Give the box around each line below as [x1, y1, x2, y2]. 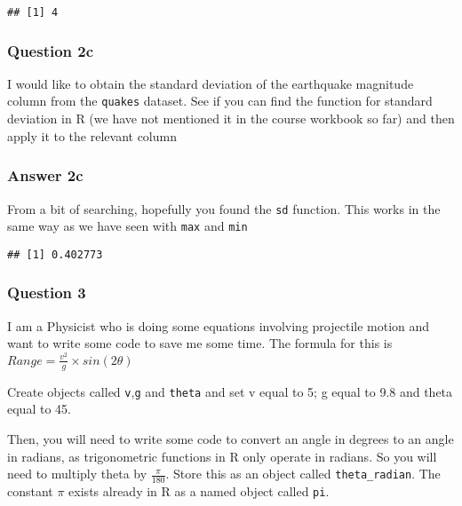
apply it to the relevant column [7, 126, 177, 145]
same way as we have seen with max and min [7, 217, 248, 235]
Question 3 [7, 281, 86, 304]
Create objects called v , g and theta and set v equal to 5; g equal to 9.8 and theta [7, 382, 453, 400]
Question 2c [7, 39, 94, 61]
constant [7, 482, 53, 501]
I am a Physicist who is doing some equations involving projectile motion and [7, 316, 430, 335]
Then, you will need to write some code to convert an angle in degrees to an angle [7, 430, 454, 448]
